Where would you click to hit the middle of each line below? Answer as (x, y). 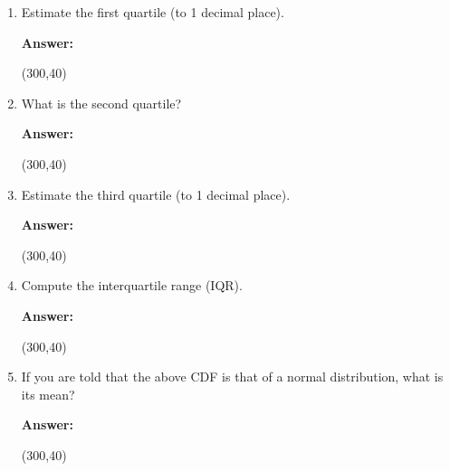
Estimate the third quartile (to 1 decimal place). (156, 194)
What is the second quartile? (101, 103)
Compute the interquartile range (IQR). (132, 285)
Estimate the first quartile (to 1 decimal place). (153, 12)
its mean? (48, 394)
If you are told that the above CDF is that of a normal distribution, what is (232, 377)
